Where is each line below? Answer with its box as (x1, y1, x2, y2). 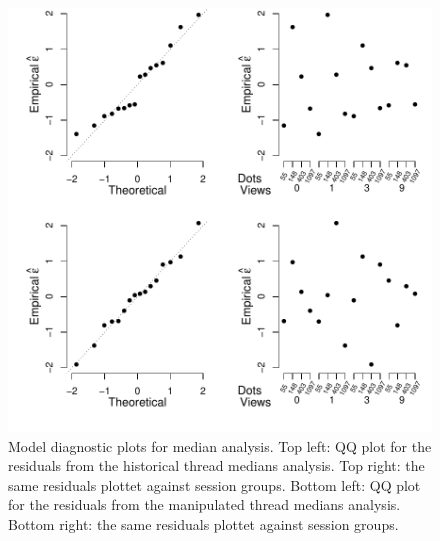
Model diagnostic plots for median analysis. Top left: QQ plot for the (8, 435, 432, 456)
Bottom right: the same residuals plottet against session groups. (8, 513, 399, 534)
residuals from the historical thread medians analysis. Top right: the (8, 455, 425, 476)
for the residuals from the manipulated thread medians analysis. (8, 494, 401, 515)
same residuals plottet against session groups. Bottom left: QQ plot (8, 474, 421, 495)
